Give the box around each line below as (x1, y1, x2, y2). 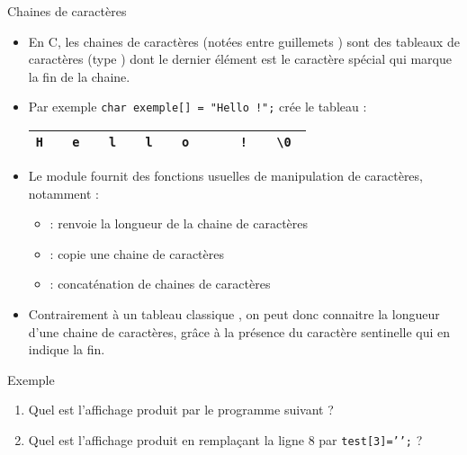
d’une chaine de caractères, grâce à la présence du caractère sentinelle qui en (28, 322, 451, 341)
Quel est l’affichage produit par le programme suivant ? (28, 400, 334, 419)
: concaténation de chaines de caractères (49, 274, 271, 293)
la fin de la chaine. (28, 67, 130, 85)
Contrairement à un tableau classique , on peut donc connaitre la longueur (28, 305, 440, 323)
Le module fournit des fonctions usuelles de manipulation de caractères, (28, 166, 423, 185)
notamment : (28, 183, 99, 202)
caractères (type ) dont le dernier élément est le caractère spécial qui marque (28, 49, 452, 68)
